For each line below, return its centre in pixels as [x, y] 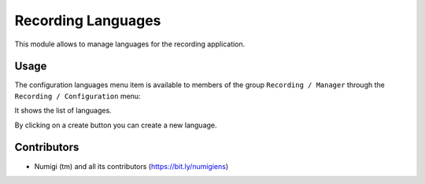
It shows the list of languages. [63, 111]
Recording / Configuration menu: [78, 96]
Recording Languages [88, 20]
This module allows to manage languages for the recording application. [130, 44]
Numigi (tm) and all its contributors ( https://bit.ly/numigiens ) [131, 166]
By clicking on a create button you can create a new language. [116, 125]
